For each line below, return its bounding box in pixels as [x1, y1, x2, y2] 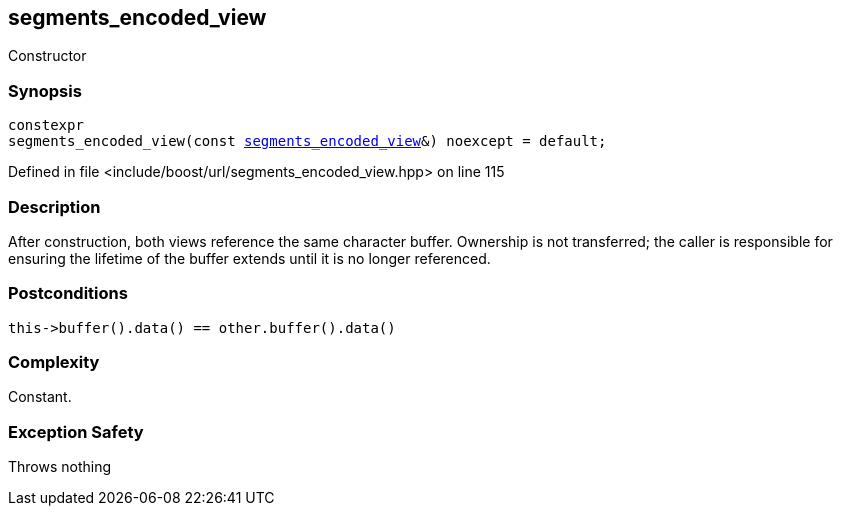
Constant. [8, 388, 72, 406]
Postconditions [8, 283, 128, 304]
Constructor [8, 47, 87, 65]
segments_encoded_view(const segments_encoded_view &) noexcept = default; [8, 133, 607, 150]
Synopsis [8, 80, 82, 101]
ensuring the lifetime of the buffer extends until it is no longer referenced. [8, 249, 491, 267]
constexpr [8, 117, 84, 134]
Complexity [8, 352, 100, 373]
